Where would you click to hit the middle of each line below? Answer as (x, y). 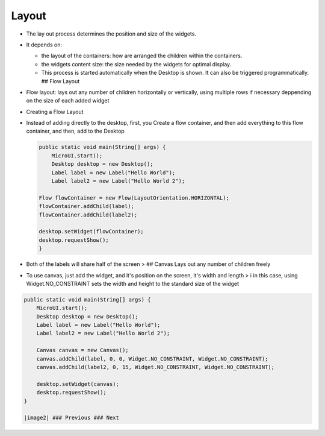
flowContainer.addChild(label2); (88, 215)
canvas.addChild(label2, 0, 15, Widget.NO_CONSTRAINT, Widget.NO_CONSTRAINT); (156, 367)
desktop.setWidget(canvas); (78, 384)
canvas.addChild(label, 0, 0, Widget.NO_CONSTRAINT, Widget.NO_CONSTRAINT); (152, 359)
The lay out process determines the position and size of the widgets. (111, 34)
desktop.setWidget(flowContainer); (91, 232)
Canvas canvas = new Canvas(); (82, 350)
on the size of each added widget (68, 101)
